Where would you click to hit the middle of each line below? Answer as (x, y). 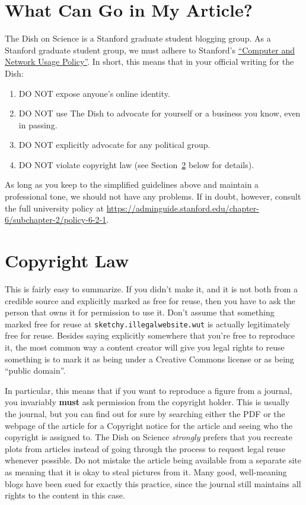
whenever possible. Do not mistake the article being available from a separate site (153, 460)
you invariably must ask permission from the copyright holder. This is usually (147, 402)
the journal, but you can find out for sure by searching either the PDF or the (145, 413)
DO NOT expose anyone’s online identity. (94, 93)
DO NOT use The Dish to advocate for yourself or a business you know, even (160, 113)
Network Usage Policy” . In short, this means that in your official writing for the (149, 61)
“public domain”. (35, 370)
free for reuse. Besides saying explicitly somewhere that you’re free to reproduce (150, 335)
